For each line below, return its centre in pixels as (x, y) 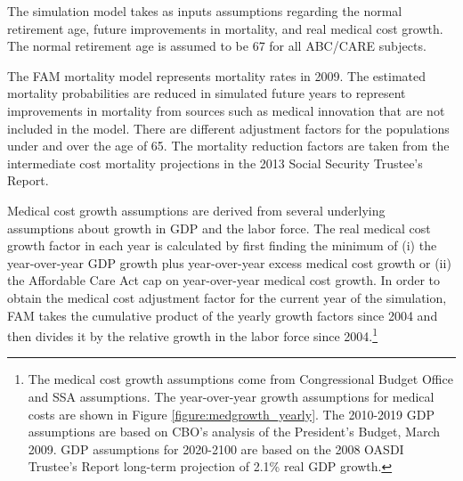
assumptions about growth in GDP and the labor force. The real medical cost (219, 228)
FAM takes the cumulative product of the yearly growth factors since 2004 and (223, 315)
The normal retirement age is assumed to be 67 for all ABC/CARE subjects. (217, 46)
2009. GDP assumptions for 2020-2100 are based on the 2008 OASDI (216, 448)
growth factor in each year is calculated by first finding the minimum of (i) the (222, 245)
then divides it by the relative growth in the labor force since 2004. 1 (193, 334)
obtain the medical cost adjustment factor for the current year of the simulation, (227, 297)
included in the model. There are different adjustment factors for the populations (228, 128)
